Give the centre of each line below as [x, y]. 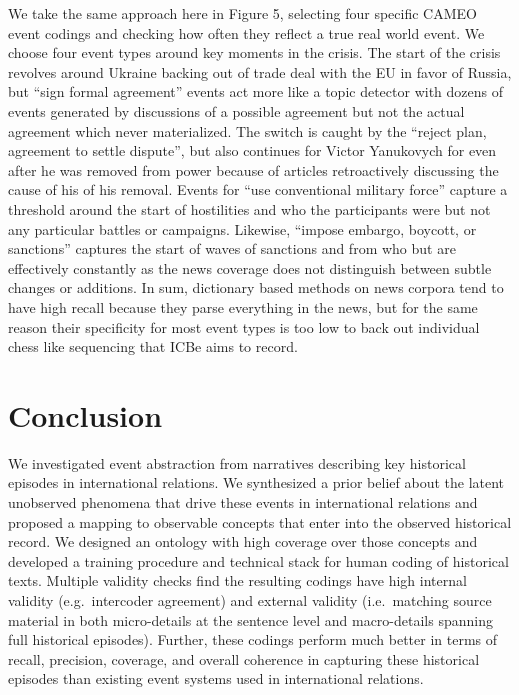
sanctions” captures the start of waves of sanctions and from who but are [232, 248]
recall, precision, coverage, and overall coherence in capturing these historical [244, 658]
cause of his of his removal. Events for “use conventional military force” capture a [258, 189]
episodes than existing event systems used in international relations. [216, 678]
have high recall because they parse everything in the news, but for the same [243, 306]
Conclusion [85, 414]
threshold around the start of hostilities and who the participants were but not [249, 208]
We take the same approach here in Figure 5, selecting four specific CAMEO [242, 13]
